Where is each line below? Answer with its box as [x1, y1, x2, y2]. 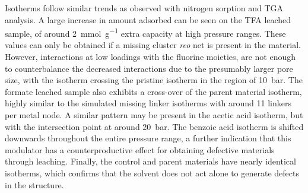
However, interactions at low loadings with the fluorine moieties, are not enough [5, 50, 296, 63]
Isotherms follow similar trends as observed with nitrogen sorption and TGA [5, 2, 284, 14]
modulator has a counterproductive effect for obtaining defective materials [5, 143, 275, 156]
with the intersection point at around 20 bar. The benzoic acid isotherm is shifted [5, 120, 304, 132]
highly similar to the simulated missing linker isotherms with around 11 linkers [5, 97, 291, 109]
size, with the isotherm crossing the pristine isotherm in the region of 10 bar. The [5, 74, 303, 86]
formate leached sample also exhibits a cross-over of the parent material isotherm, [5, 85, 302, 97]
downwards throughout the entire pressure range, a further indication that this [5, 132, 291, 144]
